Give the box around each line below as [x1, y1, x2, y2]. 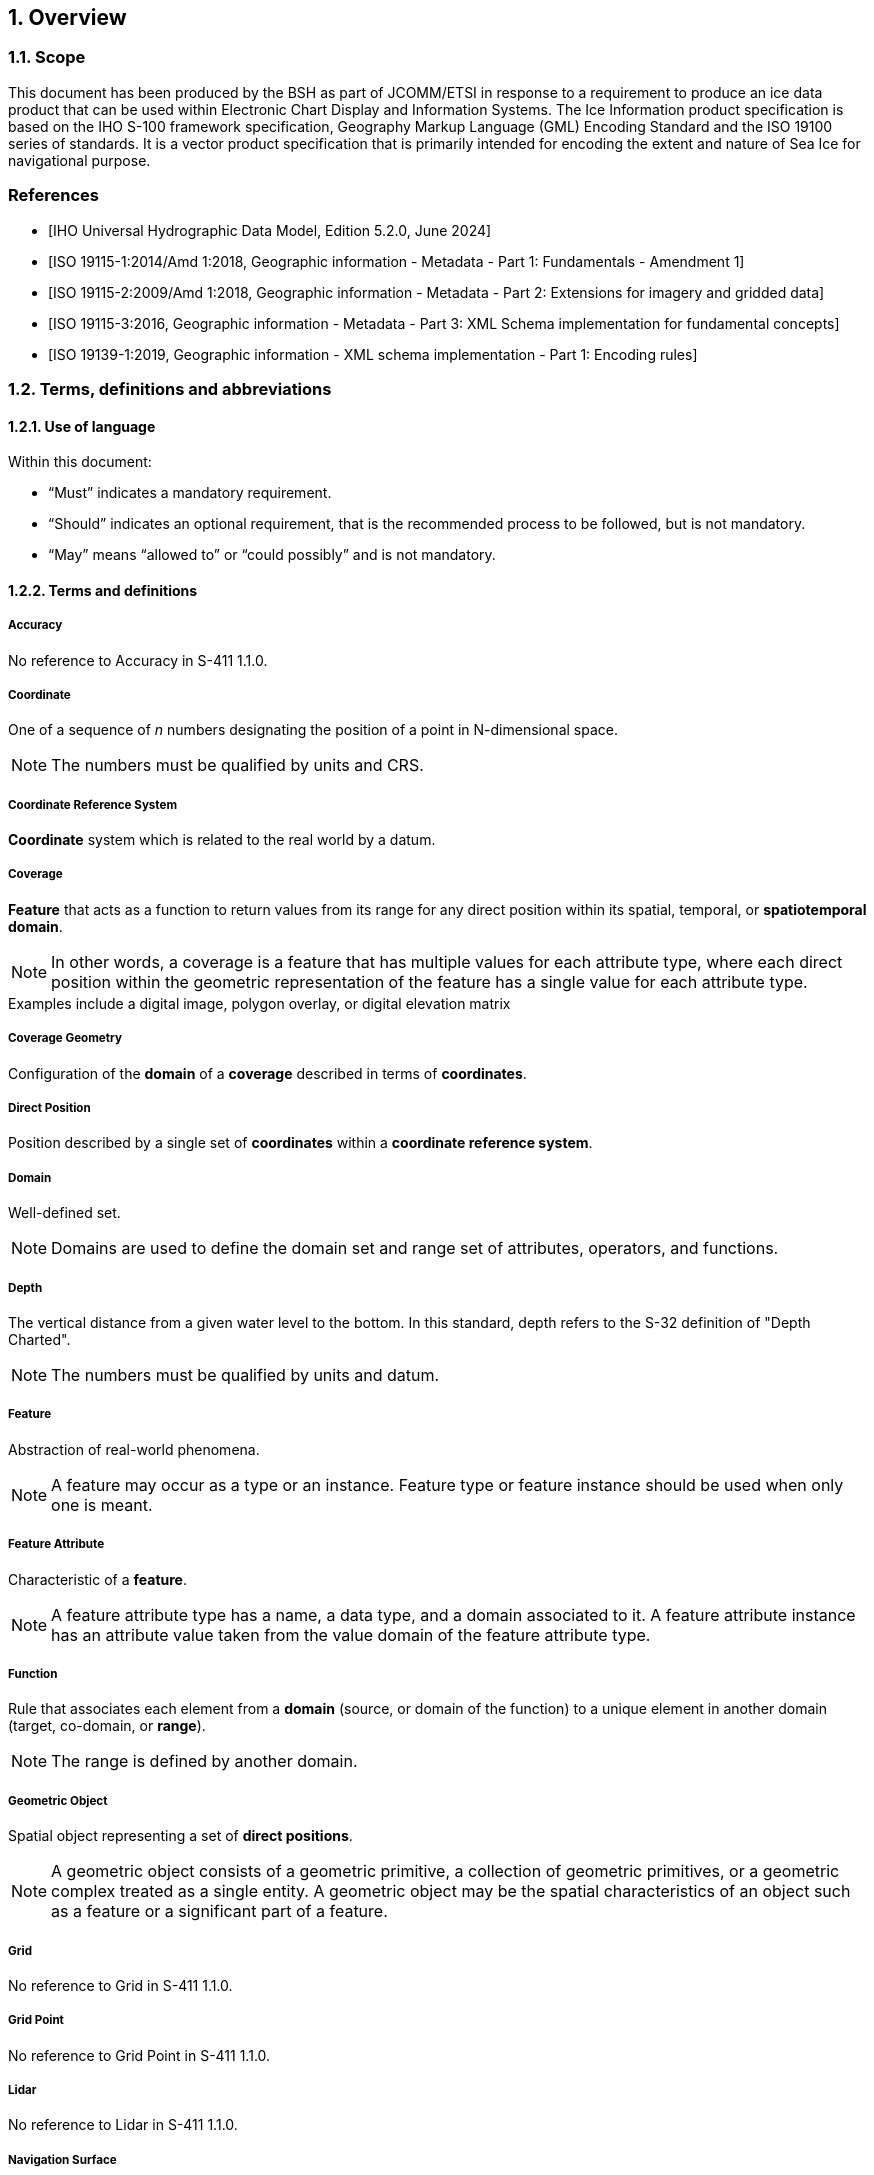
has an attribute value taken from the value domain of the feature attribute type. [51, 1624, 651, 1645]
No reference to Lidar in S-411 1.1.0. [8, 2116, 238, 2134]
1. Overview [8, 5, 127, 30]
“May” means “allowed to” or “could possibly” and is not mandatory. [48, 546, 496, 564]
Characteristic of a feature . [8, 1570, 187, 1588]
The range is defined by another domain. [51, 1751, 358, 1772]
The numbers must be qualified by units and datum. [51, 1365, 440, 1385]
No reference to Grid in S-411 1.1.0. [8, 1976, 233, 1994]
